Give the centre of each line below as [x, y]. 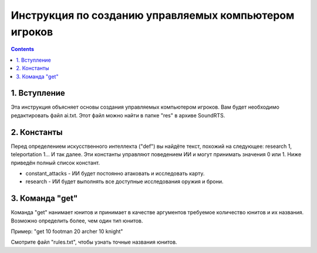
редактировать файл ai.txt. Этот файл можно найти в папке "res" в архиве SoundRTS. [118, 115]
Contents [23, 49]
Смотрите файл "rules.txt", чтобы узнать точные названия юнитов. [94, 242]
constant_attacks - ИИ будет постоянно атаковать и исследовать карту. [115, 173]
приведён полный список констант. [55, 163]
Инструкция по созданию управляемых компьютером [153, 15]
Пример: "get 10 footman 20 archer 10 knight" [67, 231]
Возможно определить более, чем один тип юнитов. [77, 221]
